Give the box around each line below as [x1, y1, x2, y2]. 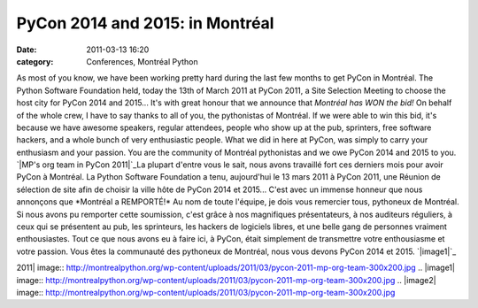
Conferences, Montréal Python [86, 56, 198, 66]
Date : [16, 44, 37, 55]
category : [16, 56, 54, 66]
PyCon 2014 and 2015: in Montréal [16, 13, 274, 33]
